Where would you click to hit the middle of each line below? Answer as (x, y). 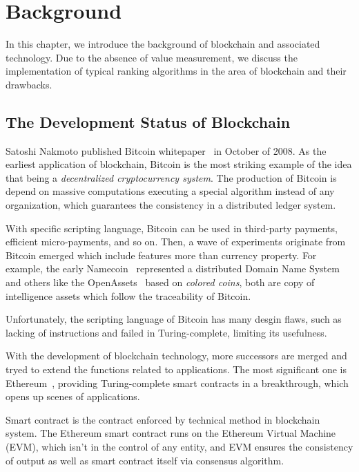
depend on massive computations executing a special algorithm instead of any (170, 191)
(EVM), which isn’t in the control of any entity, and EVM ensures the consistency (179, 446)
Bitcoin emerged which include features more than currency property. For (161, 255)
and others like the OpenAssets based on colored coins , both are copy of (160, 282)
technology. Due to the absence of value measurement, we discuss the (152, 57)
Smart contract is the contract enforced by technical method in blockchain (163, 419)
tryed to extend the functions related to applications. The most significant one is (176, 369)
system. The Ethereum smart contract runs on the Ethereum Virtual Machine (171, 433)
